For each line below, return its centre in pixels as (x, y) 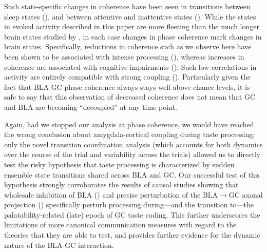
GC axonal (246, 194)
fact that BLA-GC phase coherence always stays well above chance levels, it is (127, 86)
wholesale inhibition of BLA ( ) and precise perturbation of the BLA (111, 194)
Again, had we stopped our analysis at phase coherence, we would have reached (129, 124)
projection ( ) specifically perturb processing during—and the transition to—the (129, 205)
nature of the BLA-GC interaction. (59, 245)
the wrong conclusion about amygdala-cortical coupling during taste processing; (130, 134)
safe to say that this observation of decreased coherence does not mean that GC (130, 97)
